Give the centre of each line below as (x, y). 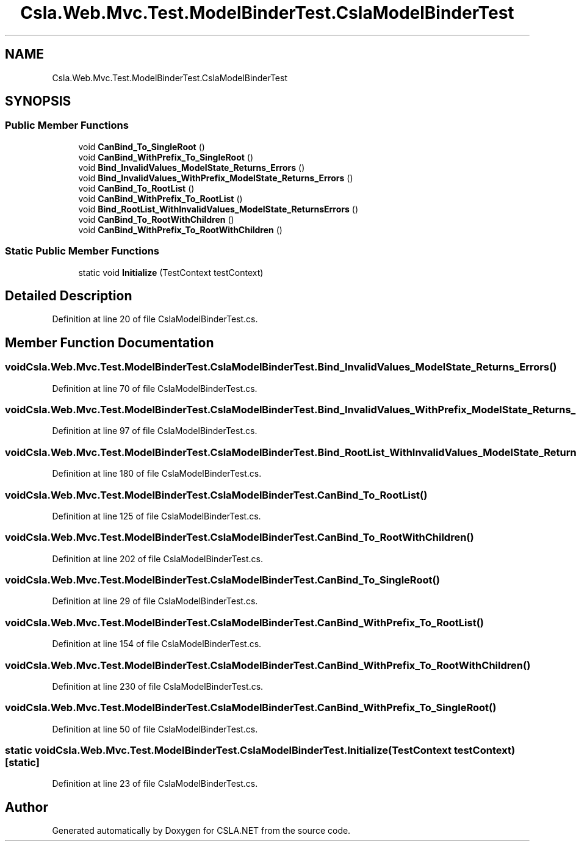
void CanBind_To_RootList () (136, 188)
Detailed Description (69, 295)
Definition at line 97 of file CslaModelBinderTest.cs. (155, 431)
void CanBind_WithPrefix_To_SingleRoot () (166, 157)
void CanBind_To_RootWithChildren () (156, 219)
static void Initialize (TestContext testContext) (171, 272)
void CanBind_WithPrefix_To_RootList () (160, 198)
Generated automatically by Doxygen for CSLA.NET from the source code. (201, 831)
